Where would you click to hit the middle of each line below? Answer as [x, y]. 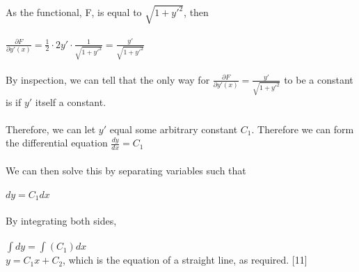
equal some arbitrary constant [174, 129]
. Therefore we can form [303, 129]
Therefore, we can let [51, 129]
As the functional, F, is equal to [74, 12]
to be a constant [319, 79]
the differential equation [57, 143]
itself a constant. [71, 101]
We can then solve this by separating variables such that [126, 170]
